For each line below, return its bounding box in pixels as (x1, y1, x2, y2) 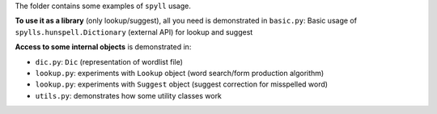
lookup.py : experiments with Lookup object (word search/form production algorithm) (35, 68, 325, 78)
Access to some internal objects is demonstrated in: (15, 42, 192, 52)
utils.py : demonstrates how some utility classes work (35, 91, 223, 100)
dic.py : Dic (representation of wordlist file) (35, 57, 184, 66)
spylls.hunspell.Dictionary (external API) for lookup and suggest (15, 27, 253, 36)
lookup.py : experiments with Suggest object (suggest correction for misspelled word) (35, 79, 328, 89)
